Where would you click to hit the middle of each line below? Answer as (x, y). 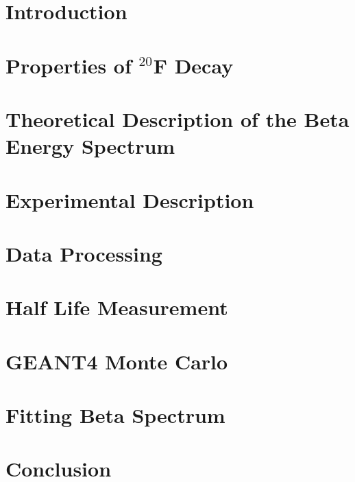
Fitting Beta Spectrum (115, 415)
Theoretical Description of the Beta (177, 118)
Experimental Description (130, 199)
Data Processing (84, 253)
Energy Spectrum (90, 146)
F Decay (193, 65)
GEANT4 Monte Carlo (117, 361)
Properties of (69, 65)
